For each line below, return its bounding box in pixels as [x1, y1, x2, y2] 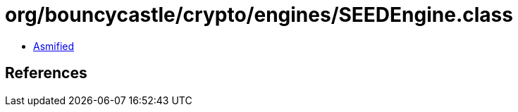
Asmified [33, 39, 75, 52]
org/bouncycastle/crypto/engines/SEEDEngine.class [5, 3, 513, 27]
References [5, 64, 87, 82]
